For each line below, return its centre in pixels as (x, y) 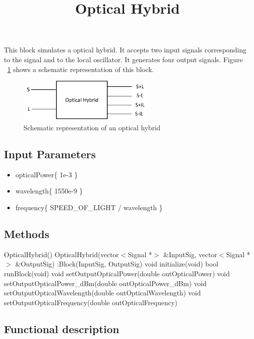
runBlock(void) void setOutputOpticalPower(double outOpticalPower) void (117, 273)
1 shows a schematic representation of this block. (81, 69)
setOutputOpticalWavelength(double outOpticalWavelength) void (102, 293)
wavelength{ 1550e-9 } (49, 191)
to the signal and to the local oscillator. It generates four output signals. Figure (123, 59)
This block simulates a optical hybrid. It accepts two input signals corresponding (125, 50)
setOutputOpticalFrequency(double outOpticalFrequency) (91, 302)
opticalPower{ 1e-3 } (47, 174)
